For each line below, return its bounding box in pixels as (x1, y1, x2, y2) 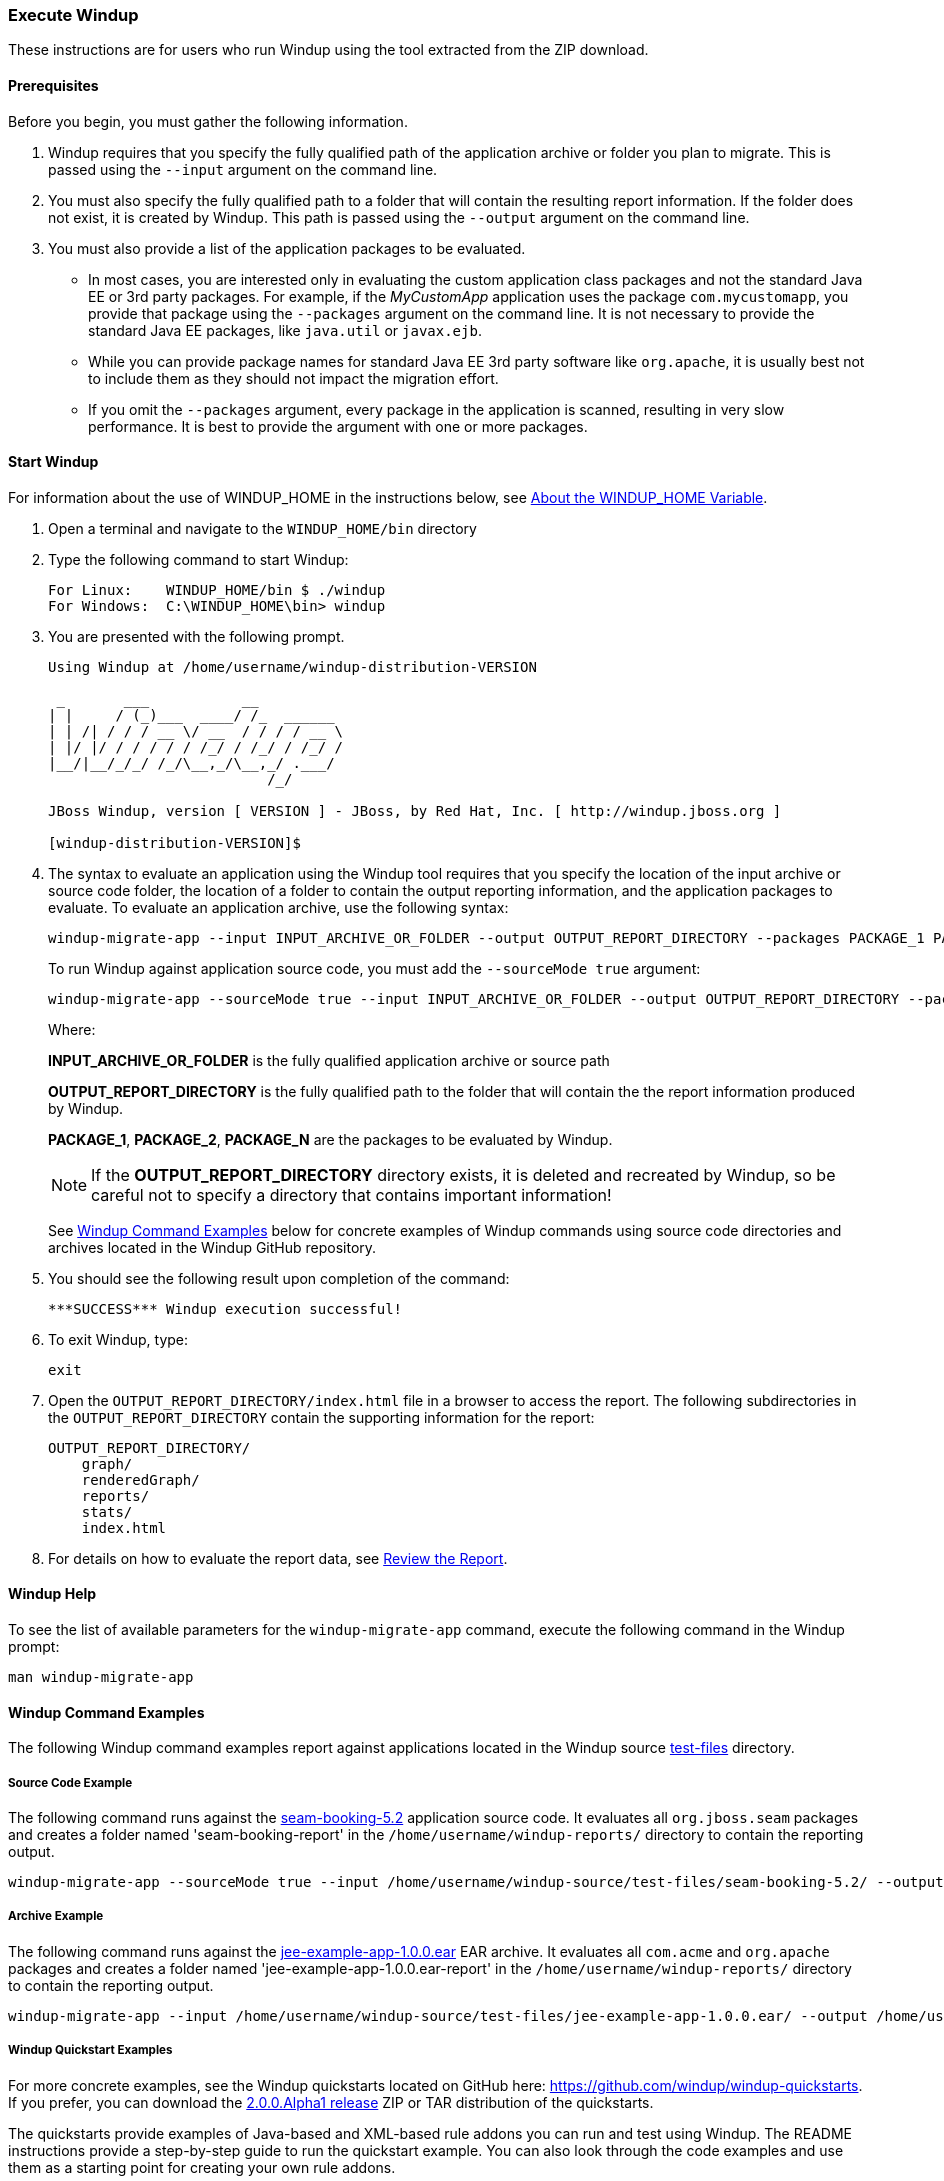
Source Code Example (8, 1775, 133, 1790)
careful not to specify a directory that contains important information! (91, 1184, 612, 1205)
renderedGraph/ (81, 1471, 200, 1488)
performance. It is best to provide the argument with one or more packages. (88, 417, 588, 435)
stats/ (81, 1503, 133, 1520)
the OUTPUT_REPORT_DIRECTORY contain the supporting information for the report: (48, 1408, 595, 1426)
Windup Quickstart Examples (8, 2043, 173, 2058)
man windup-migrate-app (8, 1669, 194, 1686)
